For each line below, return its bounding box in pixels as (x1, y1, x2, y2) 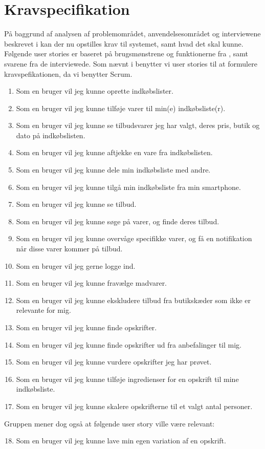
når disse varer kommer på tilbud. (16, 243, 123, 254)
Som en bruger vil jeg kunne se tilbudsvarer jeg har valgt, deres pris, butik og (16, 120, 260, 131)
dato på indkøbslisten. (16, 130, 85, 140)
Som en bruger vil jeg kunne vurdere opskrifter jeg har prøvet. (16, 356, 212, 367)
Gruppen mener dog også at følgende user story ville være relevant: (4, 418, 215, 429)
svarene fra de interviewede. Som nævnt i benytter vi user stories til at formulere (4, 58, 257, 69)
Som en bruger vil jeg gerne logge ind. (16, 260, 136, 271)
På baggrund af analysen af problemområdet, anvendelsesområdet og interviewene (4, 28, 261, 39)
